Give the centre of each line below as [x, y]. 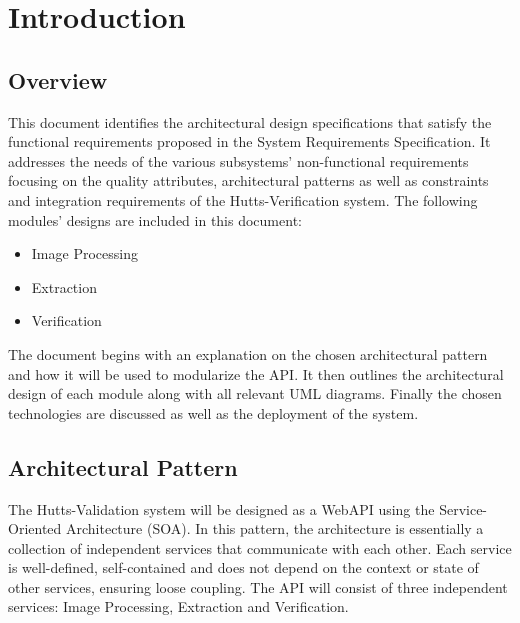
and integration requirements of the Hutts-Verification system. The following [243, 199]
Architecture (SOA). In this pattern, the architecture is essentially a [274, 528]
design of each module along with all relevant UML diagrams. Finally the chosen [255, 393]
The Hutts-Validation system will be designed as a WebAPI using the [221, 508]
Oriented [35, 528]
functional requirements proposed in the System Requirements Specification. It [249, 141]
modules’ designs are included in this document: [155, 219]
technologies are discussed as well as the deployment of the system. [213, 412]
